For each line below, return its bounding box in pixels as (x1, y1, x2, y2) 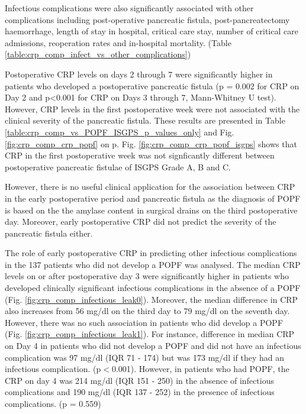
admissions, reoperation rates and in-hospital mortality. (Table (5, 36, 231, 48)
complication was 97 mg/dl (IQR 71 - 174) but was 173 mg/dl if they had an (5, 351, 285, 363)
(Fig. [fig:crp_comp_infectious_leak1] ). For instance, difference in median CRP (5, 328, 295, 340)
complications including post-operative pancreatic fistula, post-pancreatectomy (5, 13, 290, 25)
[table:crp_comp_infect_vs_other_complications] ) (5, 48, 191, 60)
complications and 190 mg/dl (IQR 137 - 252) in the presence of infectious (5, 386, 275, 398)
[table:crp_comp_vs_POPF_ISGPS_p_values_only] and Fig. (5, 125, 234, 138)
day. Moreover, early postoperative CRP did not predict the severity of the (5, 215, 276, 228)
